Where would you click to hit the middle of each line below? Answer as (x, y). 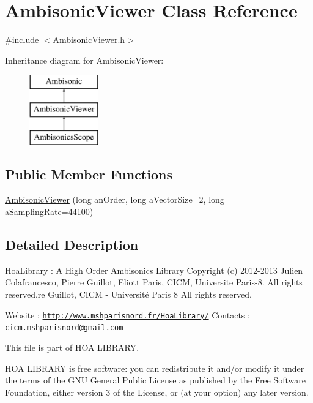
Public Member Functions (89, 174)
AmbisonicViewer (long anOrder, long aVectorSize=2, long (115, 199)
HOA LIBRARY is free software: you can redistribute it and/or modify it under (155, 368)
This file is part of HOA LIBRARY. (72, 347)
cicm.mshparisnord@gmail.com (64, 328)
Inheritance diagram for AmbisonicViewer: (84, 60)
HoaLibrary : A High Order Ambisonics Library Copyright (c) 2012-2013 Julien (154, 270)
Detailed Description (72, 245)
